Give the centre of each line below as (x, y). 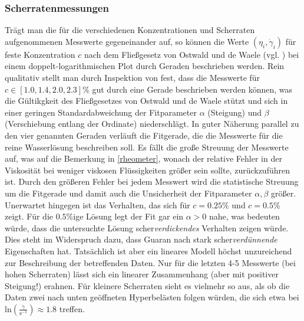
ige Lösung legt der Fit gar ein (128, 216)
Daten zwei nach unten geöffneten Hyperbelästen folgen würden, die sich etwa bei (152, 297)
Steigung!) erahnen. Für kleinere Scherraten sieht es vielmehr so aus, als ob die (147, 285)
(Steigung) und (235, 112)
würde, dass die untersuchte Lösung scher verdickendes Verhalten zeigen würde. (147, 227)
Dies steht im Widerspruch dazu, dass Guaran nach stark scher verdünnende (141, 239)
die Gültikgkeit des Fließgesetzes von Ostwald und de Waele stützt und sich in (146, 101)
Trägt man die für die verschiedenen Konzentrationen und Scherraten (130, 30)
